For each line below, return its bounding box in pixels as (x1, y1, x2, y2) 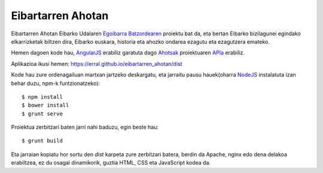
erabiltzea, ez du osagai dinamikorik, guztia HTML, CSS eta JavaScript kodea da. (11, 159, 211, 166)
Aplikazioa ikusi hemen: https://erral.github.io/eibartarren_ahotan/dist (11, 60, 182, 67)
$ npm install (22, 93, 63, 100)
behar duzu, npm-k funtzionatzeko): (11, 80, 100, 87)
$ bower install (22, 102, 69, 109)
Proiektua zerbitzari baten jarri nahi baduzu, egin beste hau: (11, 123, 159, 131)
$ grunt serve (22, 110, 63, 117)
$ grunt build (22, 138, 63, 144)
